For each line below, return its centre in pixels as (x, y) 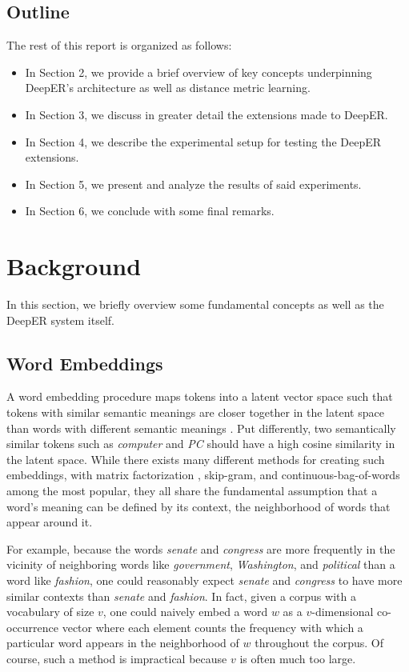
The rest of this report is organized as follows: (119, 45)
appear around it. (50, 522)
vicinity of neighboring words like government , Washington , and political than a (201, 564)
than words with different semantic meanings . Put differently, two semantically (201, 428)
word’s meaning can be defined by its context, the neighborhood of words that (198, 506)
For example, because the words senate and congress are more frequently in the (201, 548)
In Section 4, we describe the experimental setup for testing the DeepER (203, 141)
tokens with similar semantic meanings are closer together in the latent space (195, 412)
